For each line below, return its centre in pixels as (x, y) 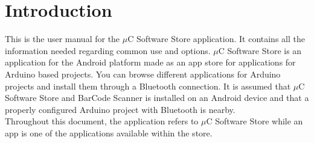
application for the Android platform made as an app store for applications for (150, 62)
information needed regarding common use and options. (108, 50)
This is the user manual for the (62, 39)
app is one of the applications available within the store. (109, 132)
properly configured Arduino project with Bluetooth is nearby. (120, 109)
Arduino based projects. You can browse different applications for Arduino (143, 74)
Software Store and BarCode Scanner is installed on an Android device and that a (157, 98)
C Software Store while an (255, 121)
